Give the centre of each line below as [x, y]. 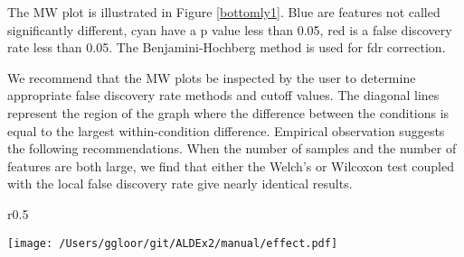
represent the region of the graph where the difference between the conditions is [228, 112]
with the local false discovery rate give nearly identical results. [180, 184]
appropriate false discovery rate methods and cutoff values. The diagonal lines [223, 95]
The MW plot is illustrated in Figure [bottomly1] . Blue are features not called [224, 12]
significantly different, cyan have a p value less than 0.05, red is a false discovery [230, 29]
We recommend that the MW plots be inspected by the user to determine [212, 77]
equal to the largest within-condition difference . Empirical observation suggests [226, 130]
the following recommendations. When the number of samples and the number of [232, 148]
